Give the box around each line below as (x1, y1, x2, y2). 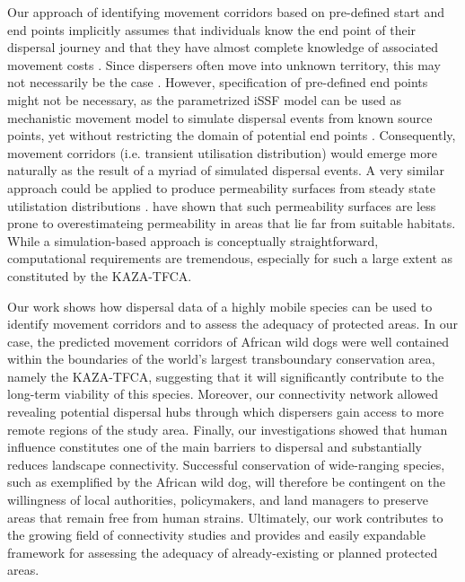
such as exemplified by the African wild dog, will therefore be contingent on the (7, 472, 445, 491)
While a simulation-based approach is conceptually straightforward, (7, 231, 379, 250)
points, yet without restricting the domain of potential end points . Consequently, (7, 126, 456, 145)
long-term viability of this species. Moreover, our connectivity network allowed (7, 384, 438, 403)
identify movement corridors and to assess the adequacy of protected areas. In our (7, 314, 458, 333)
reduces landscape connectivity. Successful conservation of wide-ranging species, (7, 454, 445, 473)
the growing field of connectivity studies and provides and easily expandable (7, 525, 426, 544)
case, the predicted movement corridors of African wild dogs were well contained (7, 331, 449, 350)
